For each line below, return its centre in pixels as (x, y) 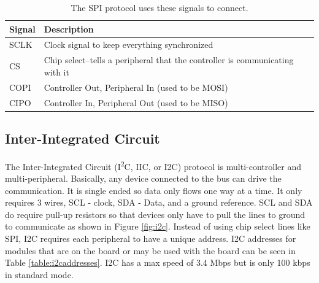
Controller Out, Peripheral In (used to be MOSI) (136, 87)
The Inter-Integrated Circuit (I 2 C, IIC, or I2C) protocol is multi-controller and (153, 165)
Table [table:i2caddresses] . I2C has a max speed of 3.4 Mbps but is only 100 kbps (158, 262)
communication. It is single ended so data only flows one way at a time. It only (154, 190)
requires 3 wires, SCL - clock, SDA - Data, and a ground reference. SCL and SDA (159, 202)
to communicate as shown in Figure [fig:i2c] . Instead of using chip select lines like (158, 226)
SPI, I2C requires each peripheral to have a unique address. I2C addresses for (151, 238)
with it (56, 72)
